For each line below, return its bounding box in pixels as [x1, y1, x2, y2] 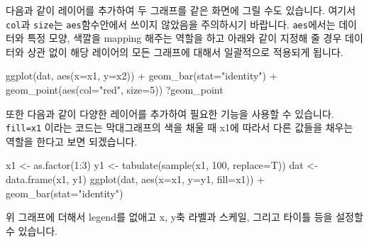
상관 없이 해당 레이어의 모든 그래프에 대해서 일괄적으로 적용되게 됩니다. [27, 44, 343, 59]
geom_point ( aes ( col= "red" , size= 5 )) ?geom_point [6, 82, 224, 97]
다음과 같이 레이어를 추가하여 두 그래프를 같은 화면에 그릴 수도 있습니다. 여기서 [6, 3, 356, 17]
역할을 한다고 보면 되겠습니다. [6, 133, 138, 148]
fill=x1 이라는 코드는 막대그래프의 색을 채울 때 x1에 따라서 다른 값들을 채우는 [6, 120, 353, 135]
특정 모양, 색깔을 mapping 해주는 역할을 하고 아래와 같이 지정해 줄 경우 [27, 31, 342, 45]
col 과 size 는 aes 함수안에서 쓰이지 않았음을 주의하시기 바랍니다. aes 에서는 [6, 16, 336, 31]
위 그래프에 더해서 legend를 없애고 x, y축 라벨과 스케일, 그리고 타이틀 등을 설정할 [6, 209, 363, 224]
